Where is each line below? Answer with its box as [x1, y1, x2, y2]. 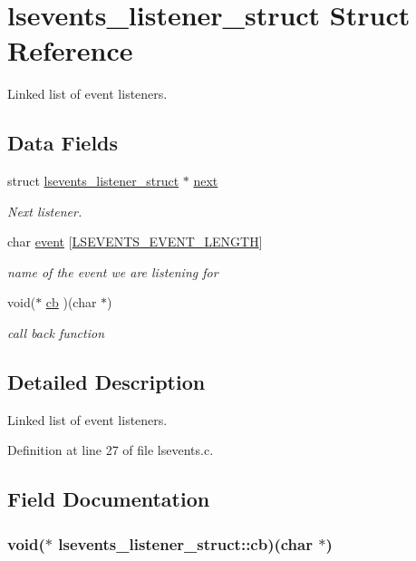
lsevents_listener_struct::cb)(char [58, 532, 313, 555]
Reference [7, 32, 133, 69]
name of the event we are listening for [7, 262, 218, 281]
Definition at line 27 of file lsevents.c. [7, 440, 214, 459]
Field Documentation [7, 485, 210, 513]
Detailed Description [7, 368, 206, 396]
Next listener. [7, 201, 82, 220]
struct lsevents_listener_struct [7, 171, 179, 190]
